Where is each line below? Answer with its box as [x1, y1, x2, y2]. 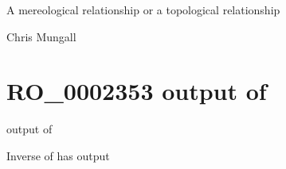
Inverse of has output [6, 147, 110, 163]
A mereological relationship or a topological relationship [6, 2, 280, 17]
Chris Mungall [6, 28, 76, 44]
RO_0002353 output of [6, 75, 267, 107]
